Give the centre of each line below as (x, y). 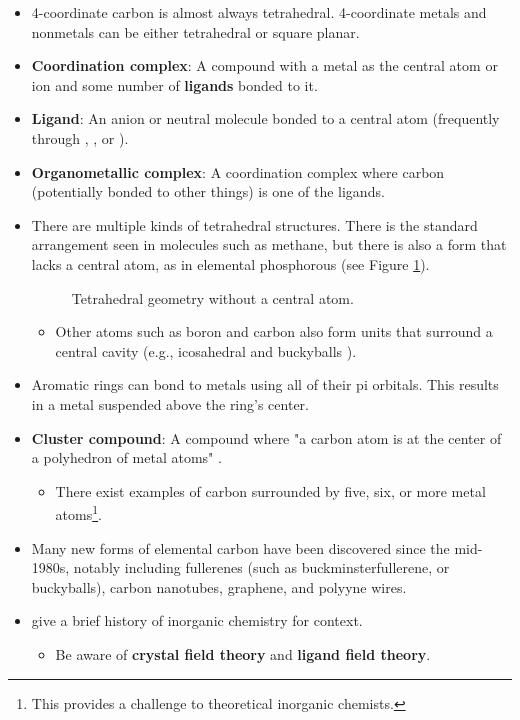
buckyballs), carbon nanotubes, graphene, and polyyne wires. (219, 586)
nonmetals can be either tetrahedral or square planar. (195, 31)
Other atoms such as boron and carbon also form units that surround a (274, 331)
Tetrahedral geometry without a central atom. (212, 297)
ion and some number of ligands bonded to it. (174, 84)
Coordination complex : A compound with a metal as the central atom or (264, 65)
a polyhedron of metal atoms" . (126, 457)
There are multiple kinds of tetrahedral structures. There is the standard (254, 224)
